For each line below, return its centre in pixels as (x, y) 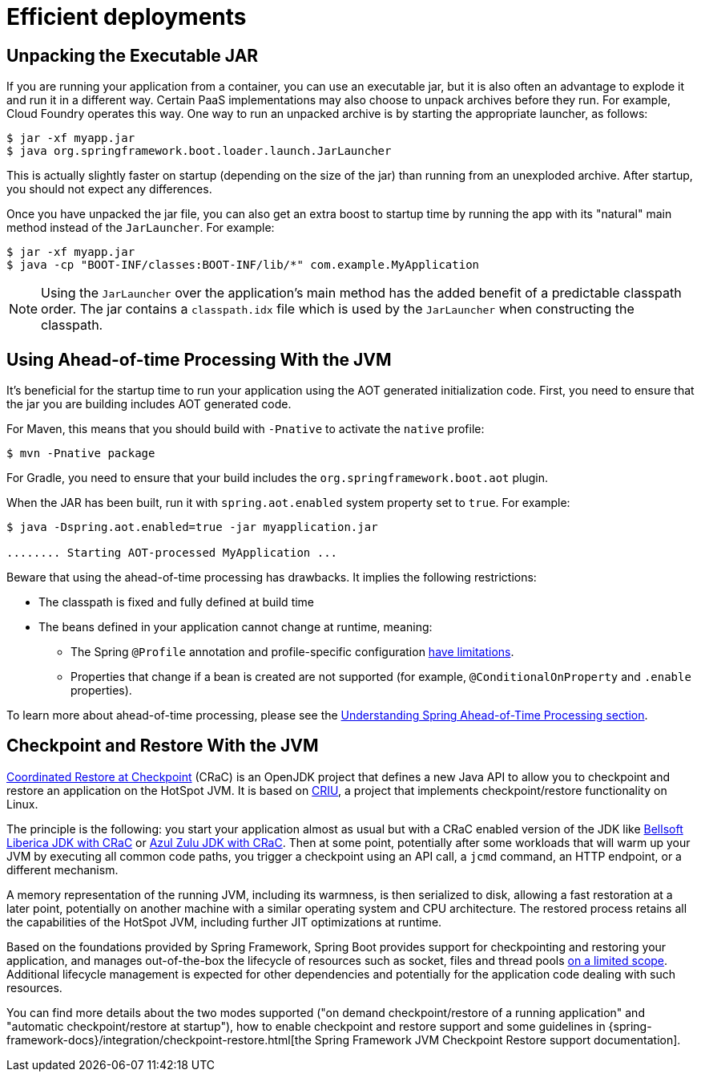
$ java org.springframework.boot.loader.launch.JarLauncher (199, 151)
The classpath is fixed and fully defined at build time (177, 602)
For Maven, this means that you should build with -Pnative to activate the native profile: (246, 429)
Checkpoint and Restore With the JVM (163, 746)
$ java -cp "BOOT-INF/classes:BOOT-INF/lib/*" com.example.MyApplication (243, 265)
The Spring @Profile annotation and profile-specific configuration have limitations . (292, 652)
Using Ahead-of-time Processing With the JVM (199, 359)
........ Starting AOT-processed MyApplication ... (172, 553)
